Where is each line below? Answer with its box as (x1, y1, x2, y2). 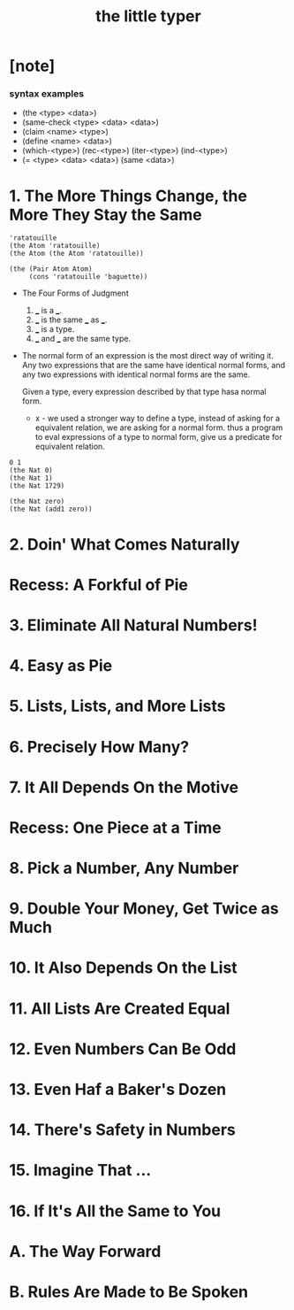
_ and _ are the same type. (34, 334, 131, 344)
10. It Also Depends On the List (9, 958, 238, 978)
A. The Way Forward (9, 1241, 162, 1261)
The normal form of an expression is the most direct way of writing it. (21, 351, 274, 361)
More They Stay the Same (9, 204, 202, 225)
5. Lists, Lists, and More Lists (9, 697, 226, 716)
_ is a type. (34, 324, 75, 335)
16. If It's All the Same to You (9, 1201, 222, 1221)
